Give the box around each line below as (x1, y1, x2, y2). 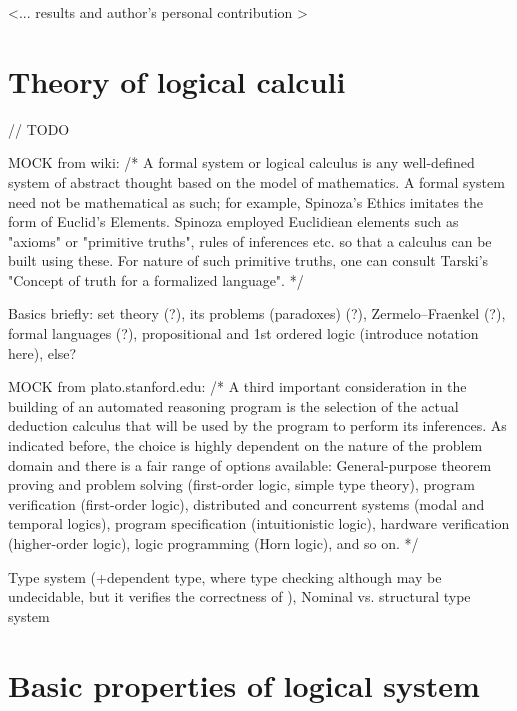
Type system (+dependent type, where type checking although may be (8, 566, 442, 587)
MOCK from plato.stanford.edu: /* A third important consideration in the (8, 376, 467, 397)
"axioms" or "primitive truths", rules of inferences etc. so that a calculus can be (8, 230, 492, 251)
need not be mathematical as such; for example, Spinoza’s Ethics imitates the (8, 191, 484, 212)
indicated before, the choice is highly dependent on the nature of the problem (8, 435, 483, 456)
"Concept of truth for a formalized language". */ (8, 269, 304, 290)
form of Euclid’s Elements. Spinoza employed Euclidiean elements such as (8, 211, 459, 232)
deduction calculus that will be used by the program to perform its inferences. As (8, 415, 507, 436)
